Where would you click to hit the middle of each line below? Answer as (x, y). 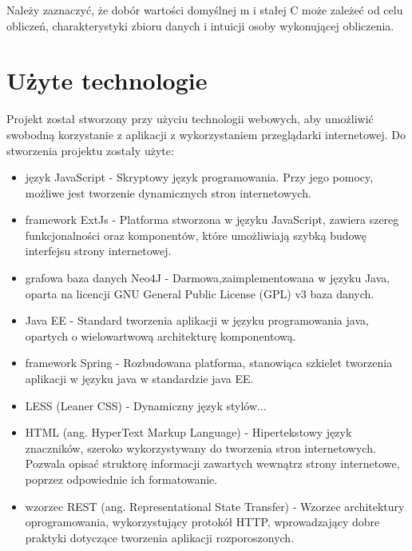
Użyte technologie (107, 80)
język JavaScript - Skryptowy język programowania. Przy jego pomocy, (199, 177)
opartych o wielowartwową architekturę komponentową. (160, 335)
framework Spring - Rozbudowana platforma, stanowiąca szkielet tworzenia (209, 363)
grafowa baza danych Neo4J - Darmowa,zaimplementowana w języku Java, (208, 278)
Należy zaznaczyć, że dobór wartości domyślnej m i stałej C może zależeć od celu (205, 10)
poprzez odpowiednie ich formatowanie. (121, 479)
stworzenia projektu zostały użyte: (90, 150)
